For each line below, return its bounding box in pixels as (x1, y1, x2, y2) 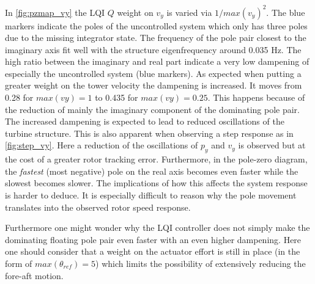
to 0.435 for (95, 91, 138, 104)
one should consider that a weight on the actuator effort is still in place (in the (5, 245, 300, 258)
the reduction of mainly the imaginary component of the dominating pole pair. (5, 103, 300, 115)
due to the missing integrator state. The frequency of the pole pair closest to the (5, 31, 306, 44)
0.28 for (5, 91, 34, 104)
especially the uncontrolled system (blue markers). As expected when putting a (5, 67, 302, 79)
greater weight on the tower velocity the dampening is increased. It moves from (5, 79, 302, 92)
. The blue (266, 5, 305, 18)
